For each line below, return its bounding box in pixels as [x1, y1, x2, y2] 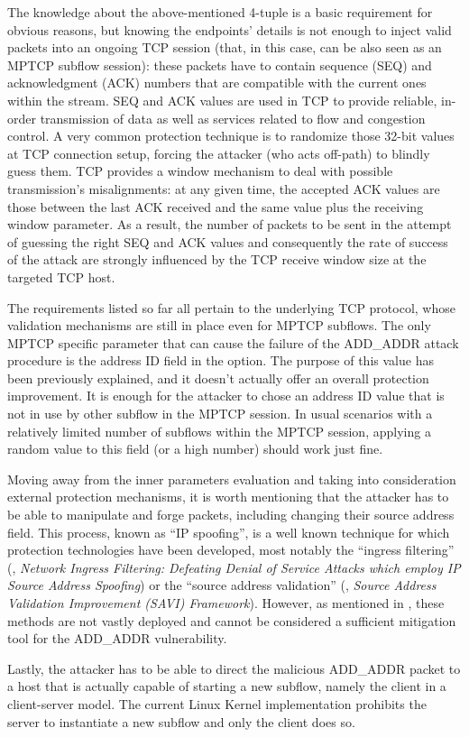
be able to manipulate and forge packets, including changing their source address [7, 505, 455, 524]
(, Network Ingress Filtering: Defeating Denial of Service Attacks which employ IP [7, 557, 461, 576]
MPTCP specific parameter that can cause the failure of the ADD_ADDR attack [7, 333, 459, 352]
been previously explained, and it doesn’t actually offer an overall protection [7, 368, 429, 387]
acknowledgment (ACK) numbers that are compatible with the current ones [7, 73, 427, 92]
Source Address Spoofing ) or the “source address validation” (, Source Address [7, 576, 437, 594]
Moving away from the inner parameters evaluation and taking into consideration [7, 469, 456, 488]
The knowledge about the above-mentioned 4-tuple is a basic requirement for [7, 3, 433, 21]
